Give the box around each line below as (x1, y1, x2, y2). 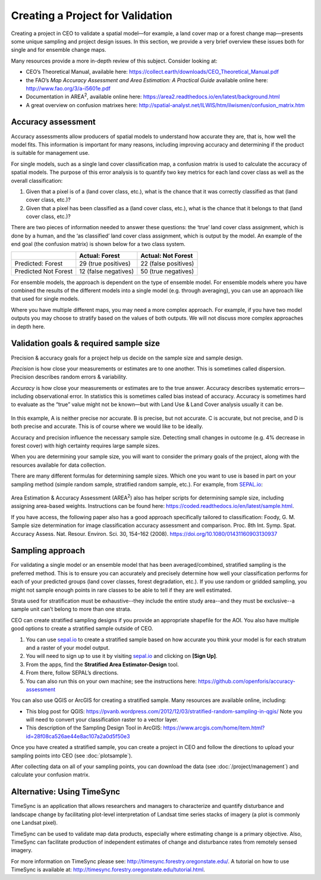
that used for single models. (11, 295, 80, 302)
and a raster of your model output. (26, 644, 110, 651)
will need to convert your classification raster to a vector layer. (26, 716, 178, 723)
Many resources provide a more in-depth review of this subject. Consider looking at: (11, 57, 218, 64)
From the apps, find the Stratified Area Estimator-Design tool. (26, 661, 180, 668)
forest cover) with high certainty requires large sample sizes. (11, 442, 160, 450)
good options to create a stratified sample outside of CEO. (11, 625, 153, 632)
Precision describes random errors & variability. (11, 373, 128, 380)
